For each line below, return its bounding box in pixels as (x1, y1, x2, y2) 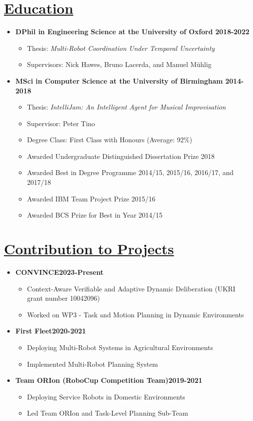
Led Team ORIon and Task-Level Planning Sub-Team (27, 408, 188, 418)
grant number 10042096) (27, 293, 100, 303)
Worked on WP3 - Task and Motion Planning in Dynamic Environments (27, 309, 244, 319)
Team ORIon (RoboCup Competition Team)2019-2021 (15, 375, 203, 385)
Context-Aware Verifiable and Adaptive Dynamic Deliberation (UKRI (27, 283, 235, 293)
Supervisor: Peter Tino (27, 118, 95, 128)
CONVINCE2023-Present (15, 266, 104, 277)
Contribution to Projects (4, 239, 174, 259)
